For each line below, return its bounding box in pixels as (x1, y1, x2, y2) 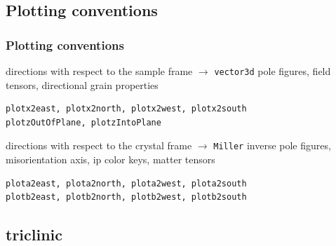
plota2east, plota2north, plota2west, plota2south (6, 178, 247, 189)
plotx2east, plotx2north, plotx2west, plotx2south (6, 104, 247, 114)
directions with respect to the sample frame (6, 64, 193, 78)
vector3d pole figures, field (214, 64, 331, 78)
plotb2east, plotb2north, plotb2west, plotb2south (6, 192, 247, 203)
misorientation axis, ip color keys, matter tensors (6, 152, 215, 167)
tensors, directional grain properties (6, 77, 159, 92)
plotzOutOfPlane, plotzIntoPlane (6, 117, 161, 128)
